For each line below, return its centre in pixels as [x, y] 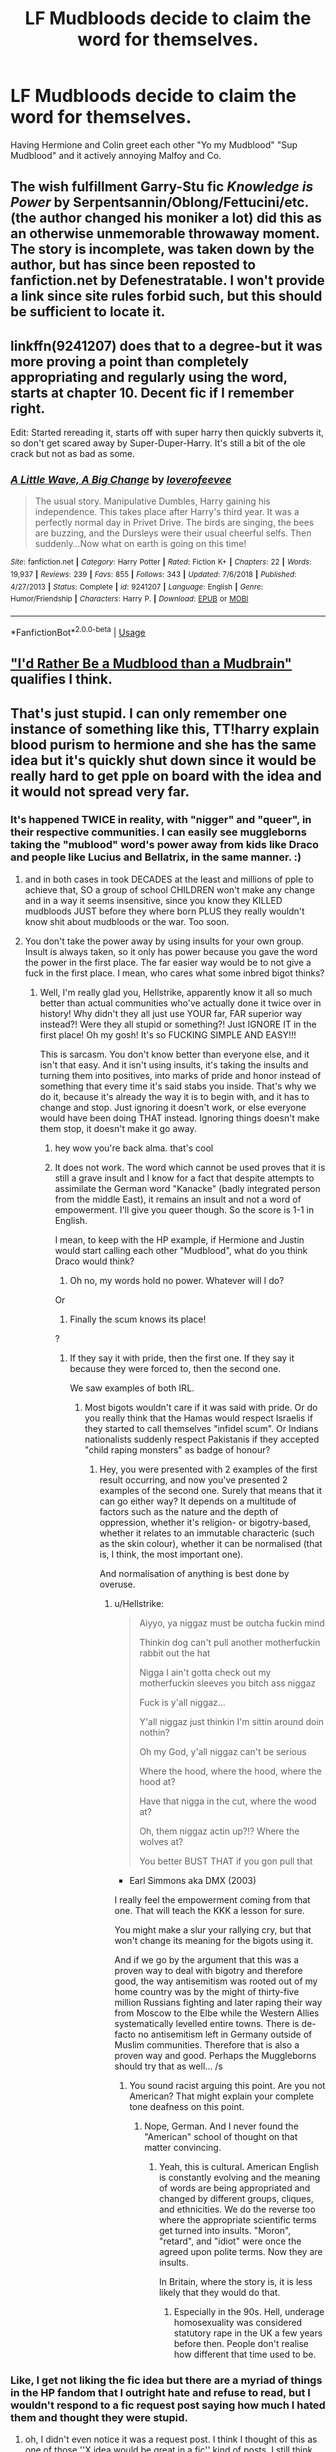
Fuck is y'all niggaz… [182, 1702]
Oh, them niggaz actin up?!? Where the [219, 1831]
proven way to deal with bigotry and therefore [208, 1970]
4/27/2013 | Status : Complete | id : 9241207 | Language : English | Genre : [137, 587]
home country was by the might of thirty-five [207, 1991]
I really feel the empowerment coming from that [212, 1899]
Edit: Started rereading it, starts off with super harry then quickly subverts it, [167, 433]
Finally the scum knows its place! [138, 1319]
